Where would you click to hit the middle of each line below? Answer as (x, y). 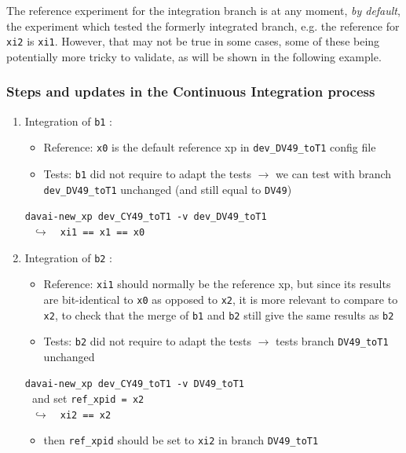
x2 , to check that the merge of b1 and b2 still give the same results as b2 (219, 314)
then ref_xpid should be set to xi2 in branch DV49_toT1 (181, 440)
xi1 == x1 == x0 (102, 232)
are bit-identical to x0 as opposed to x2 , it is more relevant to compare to (221, 299)
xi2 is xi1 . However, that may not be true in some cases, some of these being (193, 41)
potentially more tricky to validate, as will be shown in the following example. (194, 56)
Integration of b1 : (69, 121)
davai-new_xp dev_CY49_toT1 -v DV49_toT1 (134, 384)
